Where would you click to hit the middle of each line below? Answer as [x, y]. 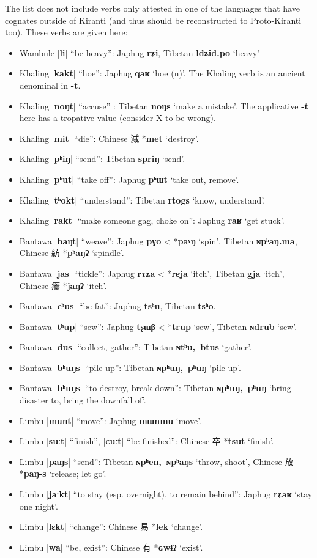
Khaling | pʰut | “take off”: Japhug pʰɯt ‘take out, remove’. [129, 179]
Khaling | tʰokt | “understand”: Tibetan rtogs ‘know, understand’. [142, 200]
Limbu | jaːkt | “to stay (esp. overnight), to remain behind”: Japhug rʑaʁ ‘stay [166, 494]
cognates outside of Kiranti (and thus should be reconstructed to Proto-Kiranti [153, 20]
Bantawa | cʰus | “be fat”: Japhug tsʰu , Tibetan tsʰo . [117, 306]
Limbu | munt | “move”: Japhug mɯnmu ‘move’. [110, 420]
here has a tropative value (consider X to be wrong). [117, 118]
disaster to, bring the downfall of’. [83, 400]
